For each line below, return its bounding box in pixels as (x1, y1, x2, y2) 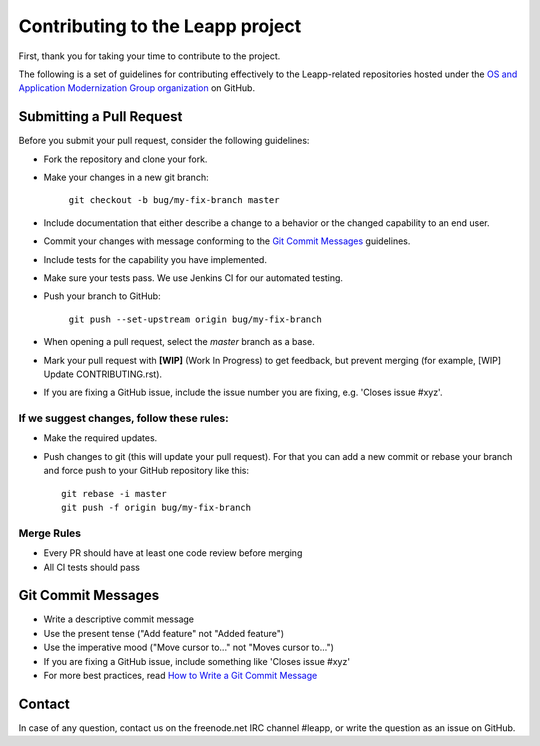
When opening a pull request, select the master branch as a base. (43, 336, 315, 348)
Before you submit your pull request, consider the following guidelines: (18, 135, 310, 147)
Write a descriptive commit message (43, 613, 195, 625)
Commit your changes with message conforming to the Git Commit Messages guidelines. (43, 235, 411, 247)
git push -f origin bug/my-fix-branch (61, 502, 252, 514)
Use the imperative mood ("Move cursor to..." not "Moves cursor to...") (43, 641, 335, 654)
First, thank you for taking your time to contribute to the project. (18, 50, 281, 62)
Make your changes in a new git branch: (43, 171, 209, 184)
